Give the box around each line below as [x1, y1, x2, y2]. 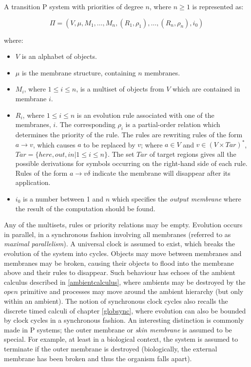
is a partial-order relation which [125, 119, 220, 129]
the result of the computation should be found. [15, 203, 155, 213]
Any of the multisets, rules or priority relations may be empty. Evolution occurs [4, 220, 243, 230]
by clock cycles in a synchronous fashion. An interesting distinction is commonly [4, 315, 244, 325]
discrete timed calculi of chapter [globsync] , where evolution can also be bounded [4, 305, 246, 315]
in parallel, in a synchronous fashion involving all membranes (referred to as [4, 229, 231, 239]
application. [15, 177, 51, 187]
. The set [107, 148, 135, 159]
